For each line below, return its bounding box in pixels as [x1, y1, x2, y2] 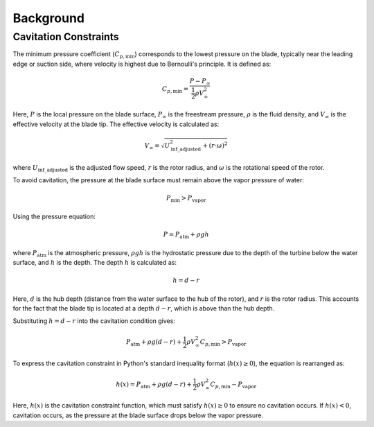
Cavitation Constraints [12, 31, 119, 43]
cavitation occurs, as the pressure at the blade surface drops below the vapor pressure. [12, 411, 263, 419]
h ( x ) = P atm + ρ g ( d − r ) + [116, 380, 193, 390]
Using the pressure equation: [12, 212, 96, 220]
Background [12, 10, 84, 26]
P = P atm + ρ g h [163, 230, 209, 240]
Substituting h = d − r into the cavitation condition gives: [12, 317, 176, 325]
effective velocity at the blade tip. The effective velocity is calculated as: [12, 120, 220, 128]
